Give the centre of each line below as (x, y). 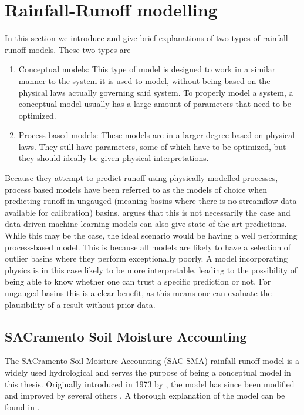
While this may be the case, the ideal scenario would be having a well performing (151, 235)
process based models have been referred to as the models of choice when (136, 189)
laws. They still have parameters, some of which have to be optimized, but (152, 146)
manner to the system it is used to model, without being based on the (144, 80)
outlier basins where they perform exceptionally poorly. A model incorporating (146, 258)
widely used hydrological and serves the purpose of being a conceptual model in (148, 372)
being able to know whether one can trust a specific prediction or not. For (138, 281)
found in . (22, 406)
